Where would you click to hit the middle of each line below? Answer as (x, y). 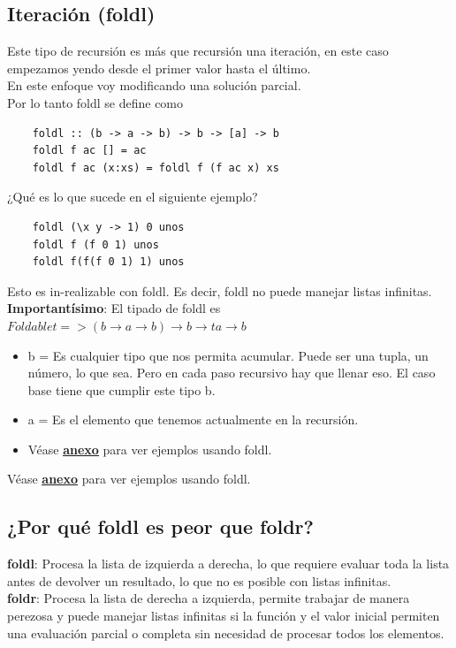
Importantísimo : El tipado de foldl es (114, 308)
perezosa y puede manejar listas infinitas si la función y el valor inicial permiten (224, 616)
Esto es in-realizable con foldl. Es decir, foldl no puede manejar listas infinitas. (220, 290)
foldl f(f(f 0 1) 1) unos (108, 262)
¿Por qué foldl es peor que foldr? (160, 526)
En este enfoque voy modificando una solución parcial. (154, 85)
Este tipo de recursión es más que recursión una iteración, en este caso (198, 51)
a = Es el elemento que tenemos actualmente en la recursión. (193, 419)
